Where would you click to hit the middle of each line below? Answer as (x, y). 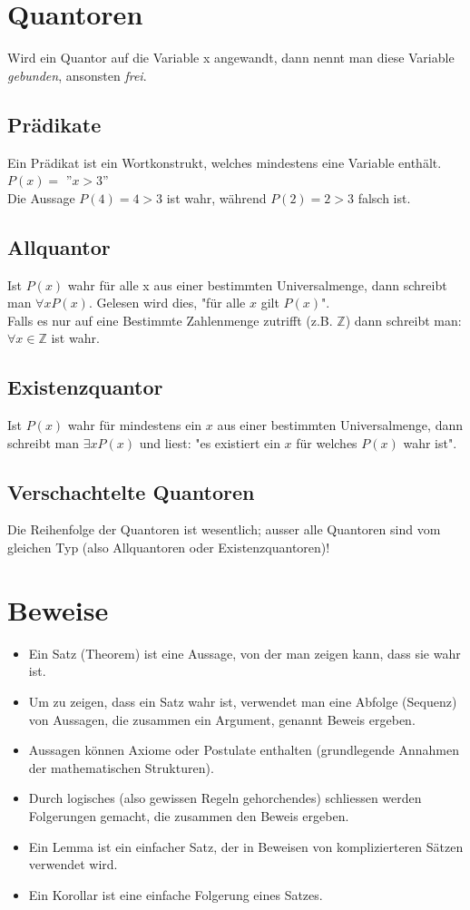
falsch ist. (384, 197)
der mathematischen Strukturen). (121, 767)
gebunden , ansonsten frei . (77, 75)
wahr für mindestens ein (135, 425)
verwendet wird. (73, 864)
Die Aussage (41, 197)
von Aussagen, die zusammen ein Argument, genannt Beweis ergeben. (222, 719)
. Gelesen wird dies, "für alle (167, 303)
